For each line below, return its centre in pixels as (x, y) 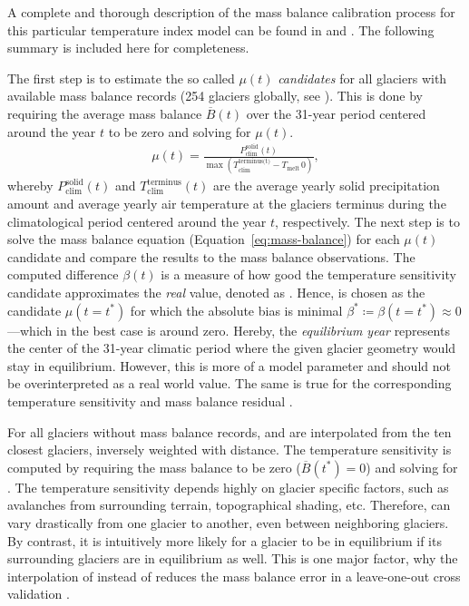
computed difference (63, 274)
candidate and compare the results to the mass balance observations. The (211, 256)
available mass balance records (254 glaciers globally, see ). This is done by (215, 96)
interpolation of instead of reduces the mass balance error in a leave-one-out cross (234, 576)
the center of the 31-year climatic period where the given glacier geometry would (232, 348)
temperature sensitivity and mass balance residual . (150, 401)
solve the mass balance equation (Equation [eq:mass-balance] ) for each (204, 239)
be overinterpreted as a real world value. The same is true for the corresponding (230, 383)
